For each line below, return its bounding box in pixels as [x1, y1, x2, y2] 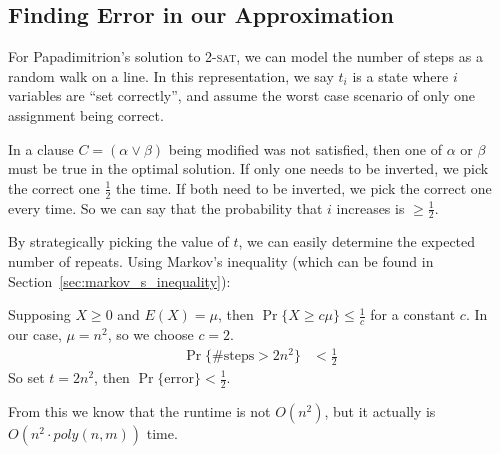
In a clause [8, 138, 74, 159]
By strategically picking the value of [8, 231, 229, 252]
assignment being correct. [8, 104, 164, 125]
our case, [8, 324, 62, 345]
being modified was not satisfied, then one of [168, 138, 442, 159]
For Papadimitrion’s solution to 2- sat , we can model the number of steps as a [8, 46, 483, 67]
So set [8, 367, 45, 387]
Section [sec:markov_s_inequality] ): [8, 270, 231, 291]
